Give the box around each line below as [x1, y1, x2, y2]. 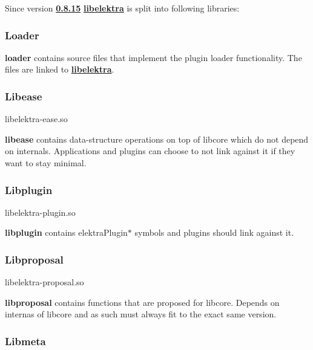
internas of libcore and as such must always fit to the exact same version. [5, 308, 277, 320]
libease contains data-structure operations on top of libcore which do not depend [5, 132, 309, 145]
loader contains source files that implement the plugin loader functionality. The [5, 51, 302, 63]
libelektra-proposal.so [5, 276, 84, 288]
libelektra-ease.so [5, 112, 68, 125]
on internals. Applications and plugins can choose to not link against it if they [5, 144, 295, 157]
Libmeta [5, 333, 46, 348]
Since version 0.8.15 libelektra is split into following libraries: [5, 2, 240, 14]
